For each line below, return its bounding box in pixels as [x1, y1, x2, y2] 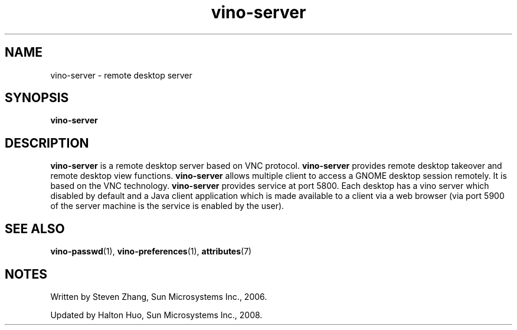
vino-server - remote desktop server [50, 70, 192, 80]
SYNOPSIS [5, 90, 69, 106]
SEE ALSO [5, 221, 65, 236]
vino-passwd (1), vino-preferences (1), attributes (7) [50, 246, 252, 257]
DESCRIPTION [5, 135, 89, 151]
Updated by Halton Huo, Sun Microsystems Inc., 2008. [50, 309, 263, 320]
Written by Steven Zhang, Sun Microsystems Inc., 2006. [50, 291, 267, 302]
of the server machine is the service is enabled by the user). [50, 201, 284, 211]
